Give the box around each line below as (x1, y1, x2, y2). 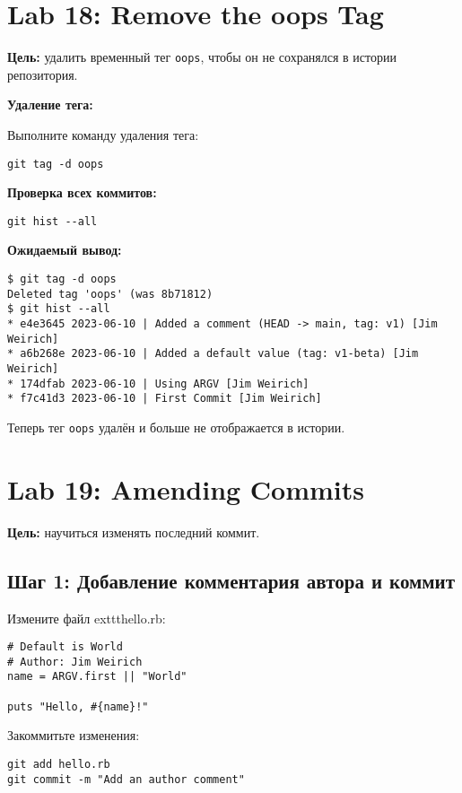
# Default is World (7, 640, 123, 654)
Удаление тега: (7, 95, 93, 114)
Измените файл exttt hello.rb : (7, 608, 166, 627)
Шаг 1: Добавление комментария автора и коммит (7, 566, 456, 594)
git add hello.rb (7, 758, 110, 771)
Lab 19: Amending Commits (7, 470, 365, 507)
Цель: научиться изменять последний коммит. (7, 522, 260, 541)
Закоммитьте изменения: (7, 726, 140, 745)
